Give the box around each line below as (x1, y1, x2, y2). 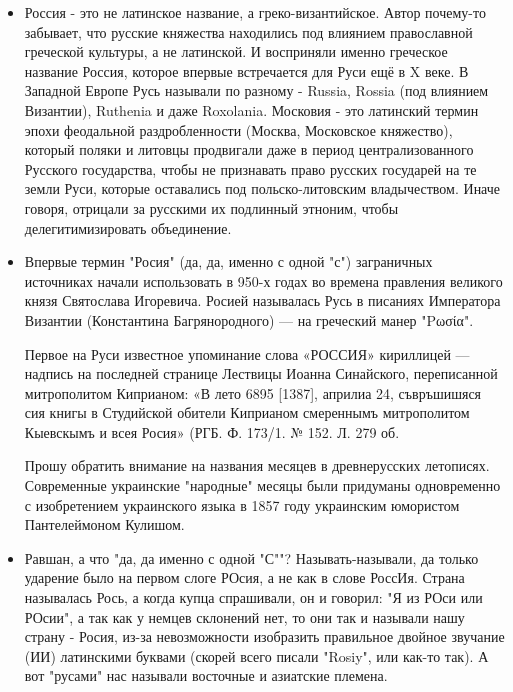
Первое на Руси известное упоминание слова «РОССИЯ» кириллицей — (24, 343, 470, 364)
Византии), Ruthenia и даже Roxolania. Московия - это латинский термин (24, 99, 479, 120)
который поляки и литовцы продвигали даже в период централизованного (24, 139, 474, 160)
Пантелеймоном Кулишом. (24, 514, 185, 535)
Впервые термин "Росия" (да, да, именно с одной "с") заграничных (24, 251, 433, 272)
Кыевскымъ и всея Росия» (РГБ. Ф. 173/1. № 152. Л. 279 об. (24, 421, 400, 442)
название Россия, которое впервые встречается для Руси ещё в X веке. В (24, 60, 469, 81)
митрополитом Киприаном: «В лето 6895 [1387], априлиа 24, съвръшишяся (24, 382, 482, 403)
